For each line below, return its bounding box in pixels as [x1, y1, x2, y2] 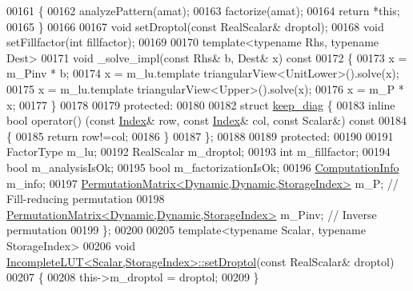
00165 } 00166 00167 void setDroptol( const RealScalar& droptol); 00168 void [6, 18, 384, 34]
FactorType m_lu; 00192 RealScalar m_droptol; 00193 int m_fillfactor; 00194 [6, 143, 391, 160]
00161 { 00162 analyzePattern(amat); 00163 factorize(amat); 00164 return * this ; [6, 2, 400, 18]
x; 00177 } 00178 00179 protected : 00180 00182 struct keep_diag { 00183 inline [6, 96, 395, 113]
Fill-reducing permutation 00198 [6, 190, 165, 207]
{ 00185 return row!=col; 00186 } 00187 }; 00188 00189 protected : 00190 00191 [6, 127, 394, 144]
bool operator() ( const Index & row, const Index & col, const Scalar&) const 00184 [6, 112, 407, 129]
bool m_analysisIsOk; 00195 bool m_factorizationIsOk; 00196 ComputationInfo [6, 158, 399, 175]
